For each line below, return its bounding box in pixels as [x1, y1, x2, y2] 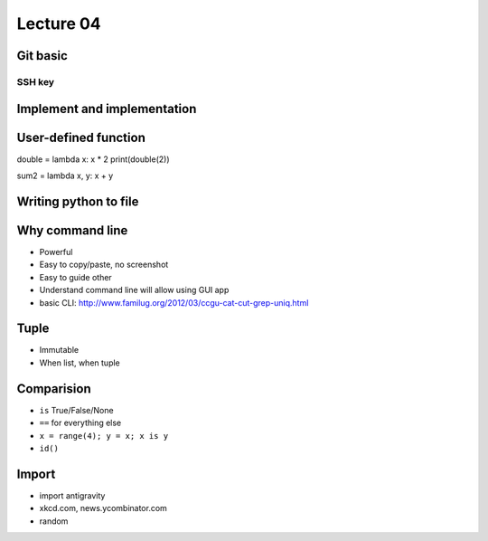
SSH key [16, 75, 54, 88]
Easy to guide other [39, 271, 112, 282]
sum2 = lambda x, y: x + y [16, 170, 114, 181]
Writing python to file [16, 194, 139, 209]
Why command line [16, 223, 128, 238]
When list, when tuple [39, 357, 121, 368]
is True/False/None [39, 404, 114, 415]
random [39, 516, 69, 527]
